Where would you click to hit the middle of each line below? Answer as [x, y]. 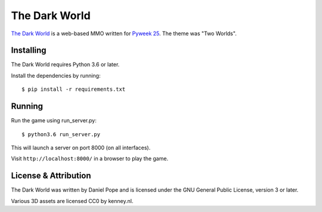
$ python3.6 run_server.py [61, 134]
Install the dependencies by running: [56, 75]
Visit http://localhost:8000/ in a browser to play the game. [90, 159]
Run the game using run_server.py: [54, 121]
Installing [29, 50]
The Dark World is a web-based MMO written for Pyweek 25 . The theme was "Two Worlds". [124, 33]
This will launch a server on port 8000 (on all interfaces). [81, 148]
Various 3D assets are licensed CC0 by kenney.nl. [72, 201]
